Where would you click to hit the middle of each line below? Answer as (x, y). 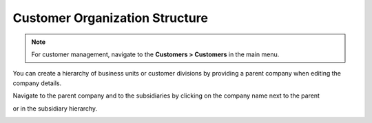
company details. (37, 83)
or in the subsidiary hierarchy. (55, 108)
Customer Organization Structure (110, 18)
